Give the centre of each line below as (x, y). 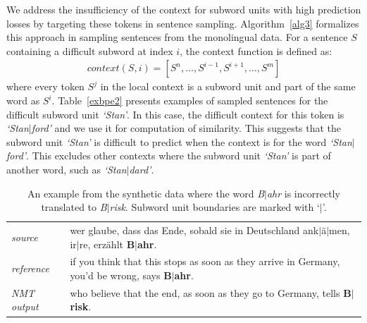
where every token (45, 86)
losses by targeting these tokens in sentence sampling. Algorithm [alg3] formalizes (183, 23)
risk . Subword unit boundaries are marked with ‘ (214, 207)
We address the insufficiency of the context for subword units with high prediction (184, 9)
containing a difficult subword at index (90, 50)
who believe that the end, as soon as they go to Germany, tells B (211, 292)
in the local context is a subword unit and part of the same (228, 86)
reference (31, 268)
